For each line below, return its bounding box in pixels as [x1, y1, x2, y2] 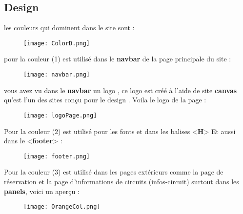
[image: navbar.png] [23, 71, 90, 78]
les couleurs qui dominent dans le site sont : [4, 22, 135, 33]
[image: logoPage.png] [23, 112, 97, 119]
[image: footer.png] [23, 153, 90, 160]
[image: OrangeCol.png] [23, 203, 101, 211]
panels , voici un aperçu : [4, 186, 80, 196]
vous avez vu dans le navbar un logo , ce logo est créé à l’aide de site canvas [4, 85, 237, 95]
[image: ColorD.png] [23, 39, 90, 47]
